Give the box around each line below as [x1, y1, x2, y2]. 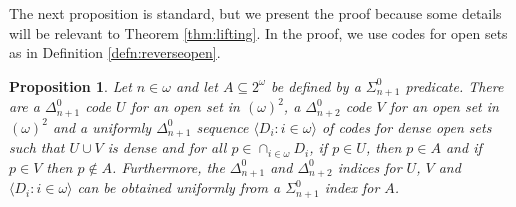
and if [445, 137, 482, 158]
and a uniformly [52, 116, 152, 137]
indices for [337, 156, 402, 177]
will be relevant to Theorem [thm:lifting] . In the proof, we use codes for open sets [9, 22, 508, 43]
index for [324, 177, 380, 198]
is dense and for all [107, 137, 227, 158]
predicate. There [405, 75, 504, 96]
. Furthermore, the [112, 156, 225, 177]
